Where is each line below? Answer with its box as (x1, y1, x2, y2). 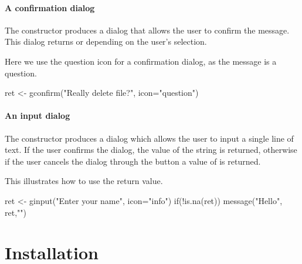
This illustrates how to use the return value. (5, 175, 163, 187)
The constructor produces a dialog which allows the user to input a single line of (5, 132, 294, 144)
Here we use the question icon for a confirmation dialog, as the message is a (5, 55, 277, 67)
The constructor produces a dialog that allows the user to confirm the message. (5, 24, 290, 36)
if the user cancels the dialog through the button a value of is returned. (5, 155, 261, 167)
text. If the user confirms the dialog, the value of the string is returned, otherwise (5, 143, 297, 156)
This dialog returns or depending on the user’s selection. (5, 35, 207, 48)
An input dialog (5, 109, 70, 122)
